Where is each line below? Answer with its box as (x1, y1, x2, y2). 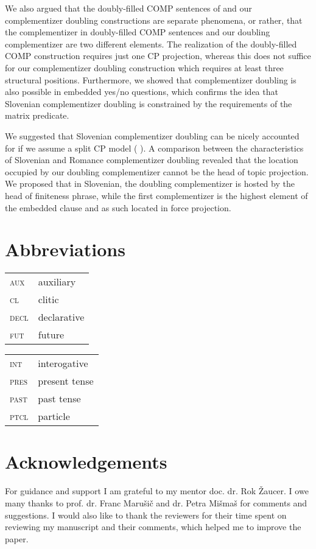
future (38, 327, 65, 342)
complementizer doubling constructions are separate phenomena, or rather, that (5, 13, 303, 26)
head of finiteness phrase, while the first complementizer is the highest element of (5, 189, 308, 201)
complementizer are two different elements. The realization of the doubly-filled (5, 37, 297, 50)
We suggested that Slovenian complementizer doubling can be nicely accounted (5, 129, 300, 142)
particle (38, 409, 70, 424)
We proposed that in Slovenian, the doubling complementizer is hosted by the (5, 177, 295, 190)
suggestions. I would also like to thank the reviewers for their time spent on (5, 508, 287, 521)
